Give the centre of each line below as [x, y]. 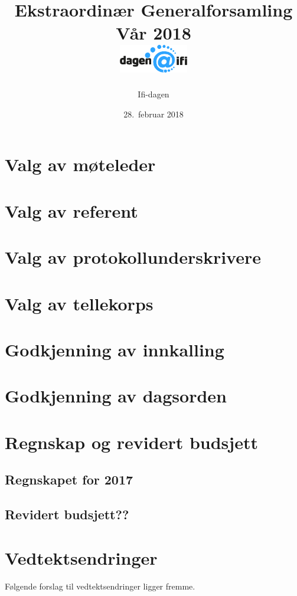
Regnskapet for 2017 [69, 479]
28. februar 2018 [154, 114]
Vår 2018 [154, 33]
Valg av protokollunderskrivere [133, 257]
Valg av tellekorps [79, 303]
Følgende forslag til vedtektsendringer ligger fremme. [100, 586]
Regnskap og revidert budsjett [131, 442]
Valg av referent [71, 210]
